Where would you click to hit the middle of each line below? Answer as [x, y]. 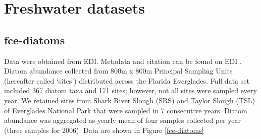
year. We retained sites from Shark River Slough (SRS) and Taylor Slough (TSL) [129, 100]
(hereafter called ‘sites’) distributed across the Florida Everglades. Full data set [127, 80]
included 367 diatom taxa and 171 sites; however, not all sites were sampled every [130, 90]
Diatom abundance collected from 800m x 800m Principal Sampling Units [118, 71]
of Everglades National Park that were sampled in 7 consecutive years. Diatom [126, 110]
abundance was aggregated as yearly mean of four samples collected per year [123, 120]
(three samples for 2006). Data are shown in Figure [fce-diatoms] [104, 130]
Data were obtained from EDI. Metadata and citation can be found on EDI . [123, 61]
